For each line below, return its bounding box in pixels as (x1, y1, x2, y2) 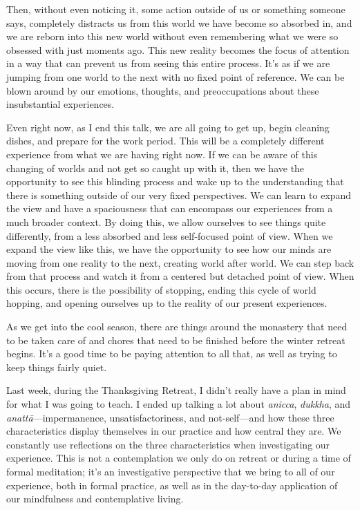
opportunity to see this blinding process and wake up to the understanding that (6, 174, 344, 189)
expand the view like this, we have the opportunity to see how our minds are (6, 242, 332, 256)
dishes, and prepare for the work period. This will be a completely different (6, 133, 325, 148)
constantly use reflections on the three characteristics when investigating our (6, 437, 330, 451)
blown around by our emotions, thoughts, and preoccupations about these (6, 83, 319, 97)
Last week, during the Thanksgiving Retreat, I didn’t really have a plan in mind (6, 383, 346, 397)
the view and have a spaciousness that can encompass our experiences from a (6, 201, 333, 216)
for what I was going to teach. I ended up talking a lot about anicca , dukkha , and (6, 397, 351, 411)
